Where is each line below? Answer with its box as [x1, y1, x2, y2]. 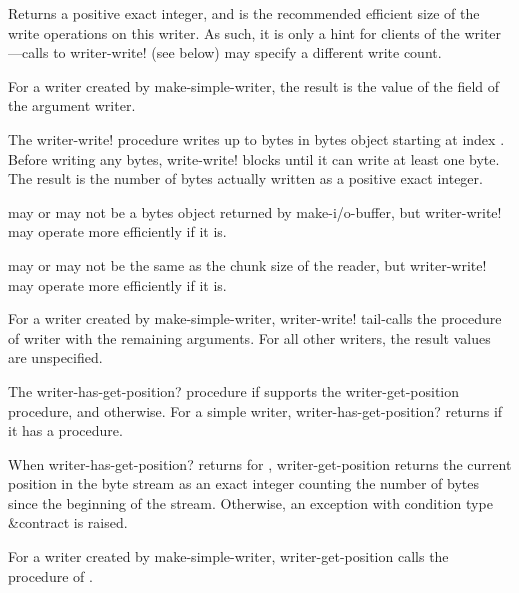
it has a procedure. [8, 420, 123, 441]
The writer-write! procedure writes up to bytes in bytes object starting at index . [8, 128, 505, 149]
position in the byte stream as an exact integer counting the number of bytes [8, 473, 479, 494]
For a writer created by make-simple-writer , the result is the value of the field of [8, 75, 500, 96]
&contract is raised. [8, 512, 128, 533]
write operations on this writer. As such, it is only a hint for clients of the [8, 22, 460, 43]
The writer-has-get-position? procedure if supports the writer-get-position [8, 380, 460, 401]
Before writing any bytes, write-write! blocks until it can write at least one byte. [8, 148, 500, 169]
